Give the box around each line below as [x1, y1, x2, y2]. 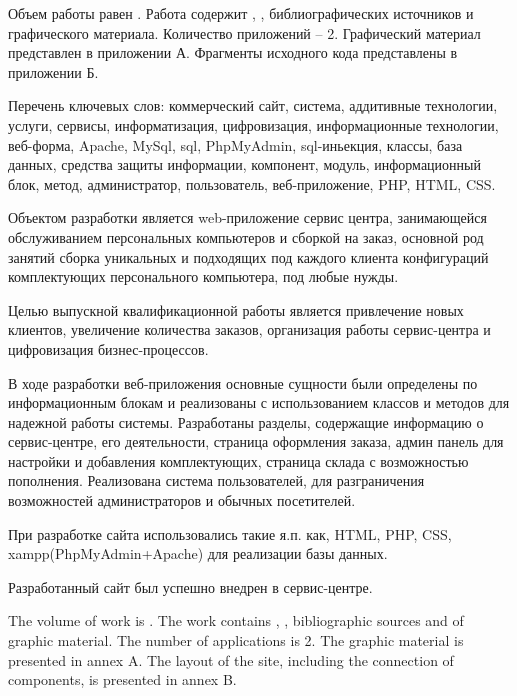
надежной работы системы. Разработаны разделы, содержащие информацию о [8, 411, 484, 432]
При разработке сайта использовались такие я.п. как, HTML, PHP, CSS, [8, 523, 452, 544]
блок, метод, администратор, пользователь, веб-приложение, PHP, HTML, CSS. [8, 173, 496, 194]
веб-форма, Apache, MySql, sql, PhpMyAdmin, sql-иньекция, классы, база [8, 134, 463, 155]
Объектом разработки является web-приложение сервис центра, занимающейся [8, 207, 487, 228]
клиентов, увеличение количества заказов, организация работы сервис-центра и [8, 319, 491, 340]
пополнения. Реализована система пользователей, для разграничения [8, 470, 425, 491]
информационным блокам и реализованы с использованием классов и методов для [8, 392, 510, 413]
